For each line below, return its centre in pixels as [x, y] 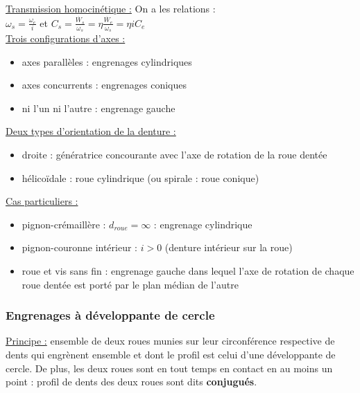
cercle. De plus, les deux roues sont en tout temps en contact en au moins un [169, 368]
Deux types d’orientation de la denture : [91, 131]
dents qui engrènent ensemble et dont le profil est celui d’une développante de [171, 355]
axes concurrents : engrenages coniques [104, 85]
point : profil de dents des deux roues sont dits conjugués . [131, 382]
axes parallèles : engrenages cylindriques [107, 61]
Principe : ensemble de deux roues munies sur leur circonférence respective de [170, 341]
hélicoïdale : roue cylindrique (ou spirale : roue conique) [140, 177]
